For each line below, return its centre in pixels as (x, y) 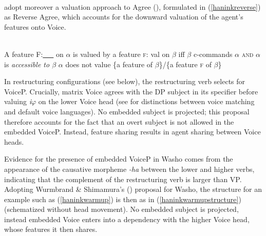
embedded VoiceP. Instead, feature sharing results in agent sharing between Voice (132, 132)
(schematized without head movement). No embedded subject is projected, (121, 209)
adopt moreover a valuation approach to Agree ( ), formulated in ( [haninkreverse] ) (132, 6)
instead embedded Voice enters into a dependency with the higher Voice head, (127, 219)
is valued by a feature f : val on (121, 54)
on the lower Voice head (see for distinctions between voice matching (146, 101)
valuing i (18, 101)
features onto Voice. (35, 26)
